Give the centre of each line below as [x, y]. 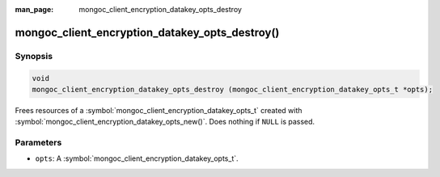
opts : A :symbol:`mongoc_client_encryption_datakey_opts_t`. [137, 158]
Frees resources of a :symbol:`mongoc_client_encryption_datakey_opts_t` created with [159, 110]
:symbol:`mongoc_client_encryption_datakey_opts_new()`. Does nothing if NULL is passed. [165, 122]
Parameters [38, 143]
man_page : [34, 9]
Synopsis [34, 56]
